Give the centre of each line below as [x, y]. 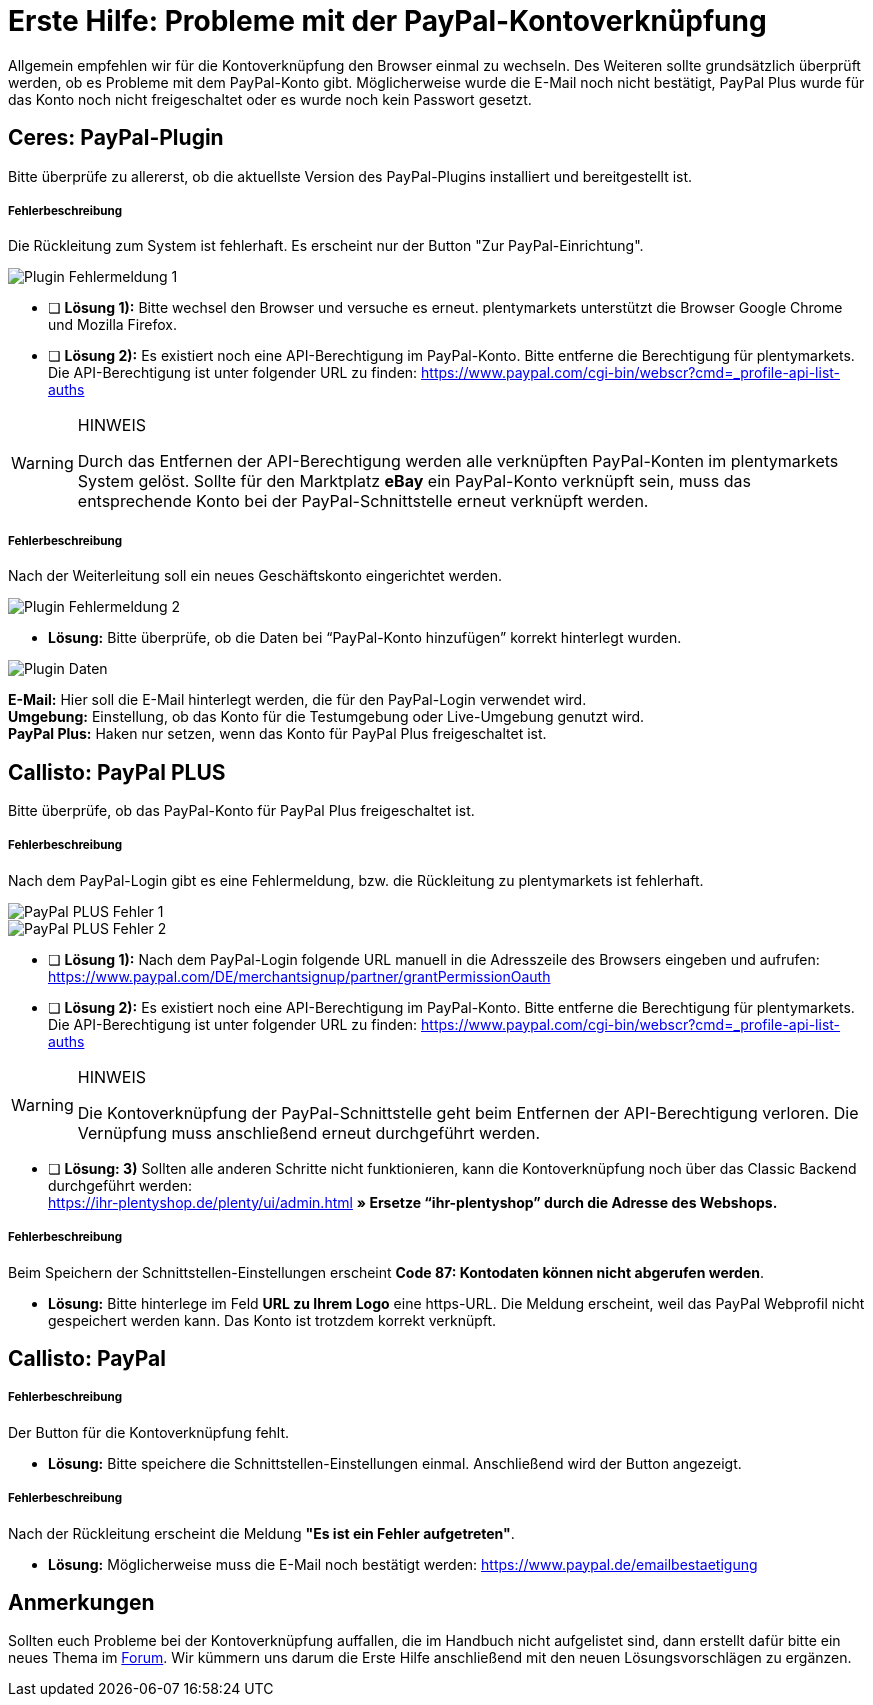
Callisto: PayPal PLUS [117, 772]
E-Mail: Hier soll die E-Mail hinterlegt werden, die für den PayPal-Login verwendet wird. [297, 700]
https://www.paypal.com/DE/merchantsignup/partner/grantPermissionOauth [299, 976]
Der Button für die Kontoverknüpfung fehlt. [149, 1432]
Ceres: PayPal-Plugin [116, 138]
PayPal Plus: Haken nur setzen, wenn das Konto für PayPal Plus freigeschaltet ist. [277, 734]
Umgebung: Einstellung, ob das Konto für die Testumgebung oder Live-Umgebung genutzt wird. [326, 717]
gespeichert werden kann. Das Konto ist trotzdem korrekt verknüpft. [272, 1320]
